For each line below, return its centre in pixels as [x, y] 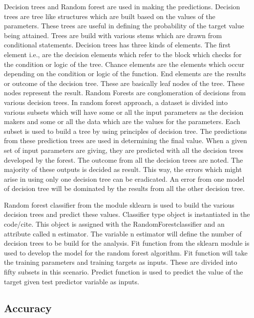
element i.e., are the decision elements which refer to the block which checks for [123, 54]
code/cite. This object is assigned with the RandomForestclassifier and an [114, 224]
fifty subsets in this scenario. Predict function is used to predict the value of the [124, 272]
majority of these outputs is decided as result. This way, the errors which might [123, 169]
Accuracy [28, 307]
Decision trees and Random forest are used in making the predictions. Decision [122, 6]
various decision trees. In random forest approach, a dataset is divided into [116, 102]
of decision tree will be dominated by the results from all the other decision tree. [125, 188]
